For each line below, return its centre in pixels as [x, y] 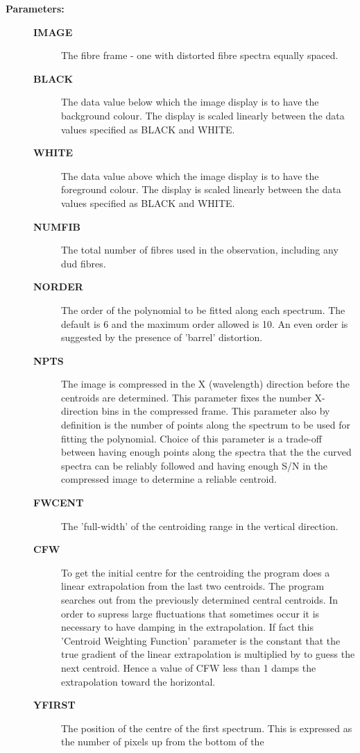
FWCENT [59, 503]
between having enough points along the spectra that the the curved [206, 452]
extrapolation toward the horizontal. [138, 681]
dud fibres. [84, 263]
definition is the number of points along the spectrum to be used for [206, 425]
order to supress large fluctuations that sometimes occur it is [190, 613]
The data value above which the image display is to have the [190, 175]
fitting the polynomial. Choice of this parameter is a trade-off [191, 438]
